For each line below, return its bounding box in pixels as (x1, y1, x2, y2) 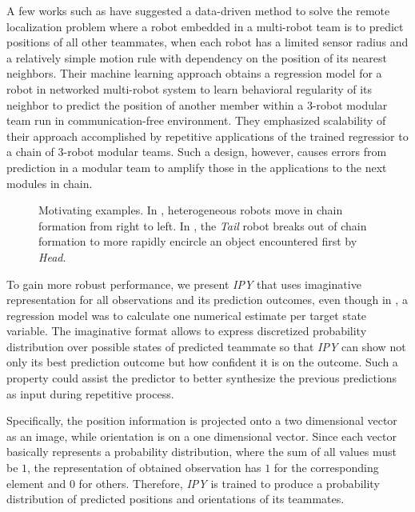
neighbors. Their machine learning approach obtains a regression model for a (6, 65, 382, 82)
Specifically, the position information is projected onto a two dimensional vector (6, 412, 397, 429)
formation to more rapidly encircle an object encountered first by (38, 233, 357, 250)
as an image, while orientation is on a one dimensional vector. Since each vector (6, 427, 397, 444)
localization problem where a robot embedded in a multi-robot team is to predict (6, 18, 404, 34)
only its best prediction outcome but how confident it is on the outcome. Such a (6, 354, 398, 370)
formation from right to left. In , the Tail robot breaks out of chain (38, 217, 367, 234)
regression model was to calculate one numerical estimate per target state (6, 306, 367, 323)
